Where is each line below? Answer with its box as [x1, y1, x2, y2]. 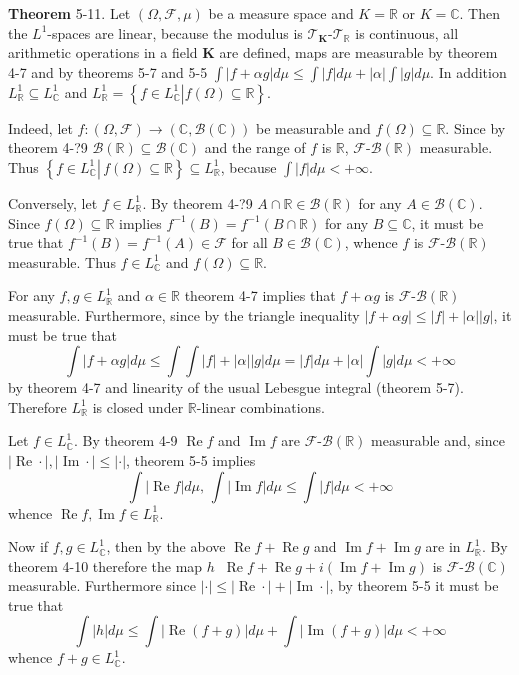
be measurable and [256, 117, 371, 138]
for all [231, 232, 268, 253]
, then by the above [106, 536, 226, 557]
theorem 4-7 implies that [184, 285, 336, 306]
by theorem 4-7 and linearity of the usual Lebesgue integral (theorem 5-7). [8, 377, 464, 398]
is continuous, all [355, 22, 459, 43]
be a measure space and [208, 3, 354, 23]
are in [425, 536, 461, 557]
